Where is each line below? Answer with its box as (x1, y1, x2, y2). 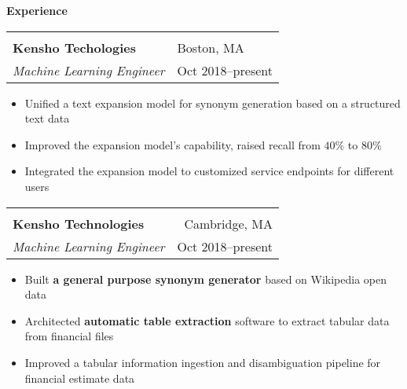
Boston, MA (177, 38, 244, 57)
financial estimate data (24, 369, 135, 386)
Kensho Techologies (13, 38, 136, 57)
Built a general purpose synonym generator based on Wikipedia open (24, 270, 387, 287)
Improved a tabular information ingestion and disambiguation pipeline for (24, 354, 381, 370)
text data (24, 110, 70, 127)
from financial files (24, 328, 114, 344)
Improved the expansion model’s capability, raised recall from (24, 136, 321, 152)
